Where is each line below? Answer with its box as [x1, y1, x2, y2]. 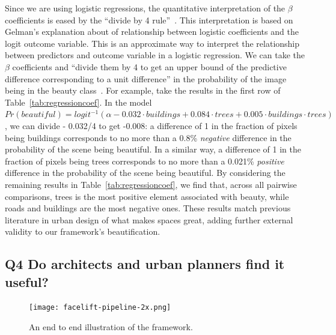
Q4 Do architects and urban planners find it [5, 255, 285, 273]
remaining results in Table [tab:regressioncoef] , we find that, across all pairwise [5, 178, 297, 190]
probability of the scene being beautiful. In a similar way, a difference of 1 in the [5, 143, 302, 155]
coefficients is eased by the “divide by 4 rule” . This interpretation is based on [5, 13, 293, 26]
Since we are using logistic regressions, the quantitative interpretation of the [5, 2, 286, 14]
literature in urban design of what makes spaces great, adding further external [5, 213, 293, 226]
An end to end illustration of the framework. [29, 321, 193, 333]
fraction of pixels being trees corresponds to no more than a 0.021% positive [5, 154, 284, 167]
